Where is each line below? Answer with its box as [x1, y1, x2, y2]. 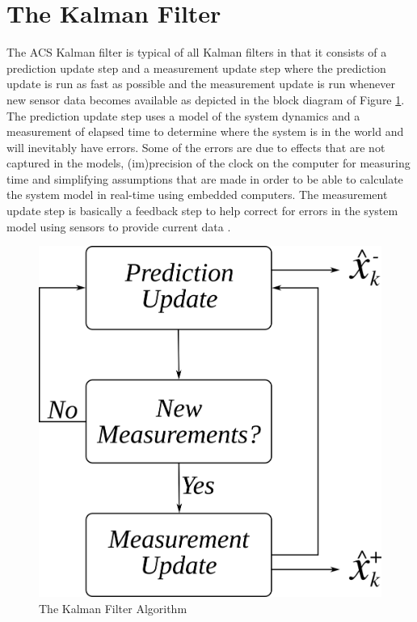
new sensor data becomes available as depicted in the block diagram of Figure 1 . [6, 91, 405, 108]
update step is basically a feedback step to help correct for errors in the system [6, 202, 398, 219]
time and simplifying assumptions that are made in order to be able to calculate [6, 170, 403, 187]
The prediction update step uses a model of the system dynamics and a [6, 107, 360, 124]
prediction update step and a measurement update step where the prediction [6, 59, 386, 76]
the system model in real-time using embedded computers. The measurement [6, 186, 388, 203]
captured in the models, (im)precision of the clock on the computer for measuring [6, 154, 411, 171]
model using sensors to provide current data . [6, 218, 231, 235]
